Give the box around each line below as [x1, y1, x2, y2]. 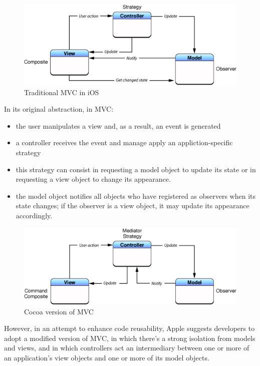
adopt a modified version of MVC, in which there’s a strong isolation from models [4, 332, 255, 343]
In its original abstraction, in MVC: [4, 104, 114, 114]
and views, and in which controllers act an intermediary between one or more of [4, 342, 249, 353]
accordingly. [16, 210, 53, 220]
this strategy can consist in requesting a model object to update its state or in [16, 164, 256, 174]
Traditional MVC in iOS [24, 87, 99, 97]
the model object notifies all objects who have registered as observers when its [16, 190, 255, 201]
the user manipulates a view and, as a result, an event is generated [16, 120, 221, 131]
